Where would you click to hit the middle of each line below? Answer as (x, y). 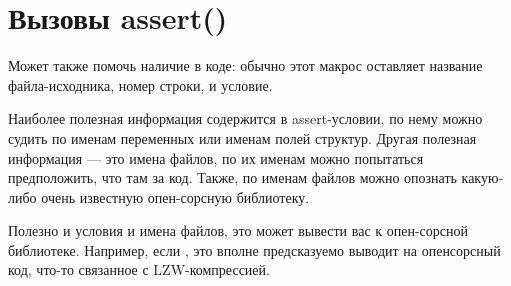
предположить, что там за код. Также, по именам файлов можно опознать (232, 177)
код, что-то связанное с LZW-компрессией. (139, 269)
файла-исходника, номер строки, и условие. (140, 84)
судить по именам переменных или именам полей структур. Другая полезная (242, 137)
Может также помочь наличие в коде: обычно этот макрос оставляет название (245, 65)
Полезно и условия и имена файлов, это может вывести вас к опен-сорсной (238, 230)
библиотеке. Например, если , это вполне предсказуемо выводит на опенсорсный (254, 249)
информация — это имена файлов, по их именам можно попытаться (216, 157)
